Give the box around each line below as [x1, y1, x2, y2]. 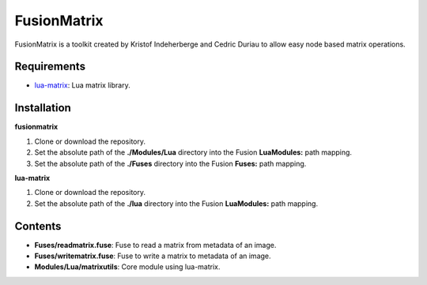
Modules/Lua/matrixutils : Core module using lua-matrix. [34, 262, 221, 272]
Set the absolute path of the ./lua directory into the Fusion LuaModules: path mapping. [34, 198, 319, 208]
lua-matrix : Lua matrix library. [34, 81, 130, 90]
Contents [14, 219, 62, 233]
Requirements [14, 60, 86, 73]
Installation [14, 101, 71, 114]
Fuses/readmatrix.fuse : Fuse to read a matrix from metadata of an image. [34, 240, 277, 249]
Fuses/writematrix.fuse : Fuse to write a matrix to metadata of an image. [34, 251, 272, 261]
